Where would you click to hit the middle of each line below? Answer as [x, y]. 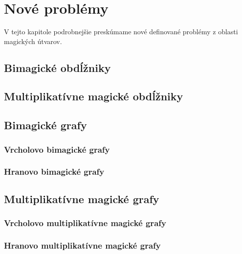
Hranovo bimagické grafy [54, 172]
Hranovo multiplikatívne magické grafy [82, 245]
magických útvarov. [33, 41]
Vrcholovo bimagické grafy [57, 149]
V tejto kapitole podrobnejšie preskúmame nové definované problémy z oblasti [121, 32]
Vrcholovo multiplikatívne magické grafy [85, 223]
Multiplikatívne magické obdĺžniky [94, 96]
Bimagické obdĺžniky [57, 67]
